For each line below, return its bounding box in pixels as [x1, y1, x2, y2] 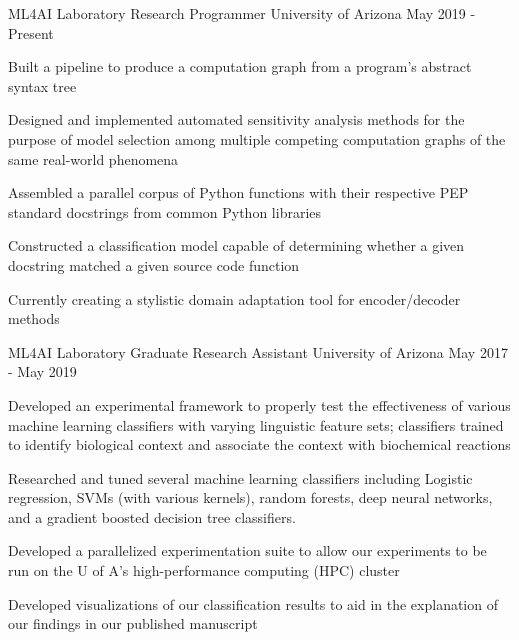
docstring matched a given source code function [8, 254, 300, 275]
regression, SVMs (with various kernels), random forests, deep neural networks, [8, 487, 493, 508]
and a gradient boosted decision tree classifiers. [8, 506, 296, 527]
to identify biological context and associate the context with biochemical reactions [8, 434, 511, 455]
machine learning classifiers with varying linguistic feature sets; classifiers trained [8, 414, 504, 435]
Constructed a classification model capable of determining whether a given [8, 235, 465, 256]
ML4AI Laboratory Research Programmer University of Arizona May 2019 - [8, 3, 476, 23]
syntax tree [8, 75, 77, 96]
